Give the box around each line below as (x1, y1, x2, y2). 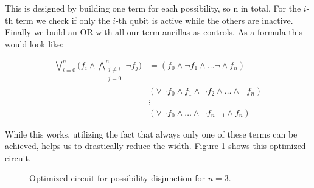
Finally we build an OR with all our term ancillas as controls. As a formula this (5, 26, 302, 38)
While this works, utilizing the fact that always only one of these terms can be (5, 127, 298, 140)
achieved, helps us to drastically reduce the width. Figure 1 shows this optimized (5, 139, 306, 152)
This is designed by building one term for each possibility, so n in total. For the (5, 2, 301, 14)
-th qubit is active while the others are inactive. (116, 13, 293, 26)
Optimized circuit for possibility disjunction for (29, 172, 205, 184)
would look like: (5, 37, 64, 50)
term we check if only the (15, 13, 110, 26)
